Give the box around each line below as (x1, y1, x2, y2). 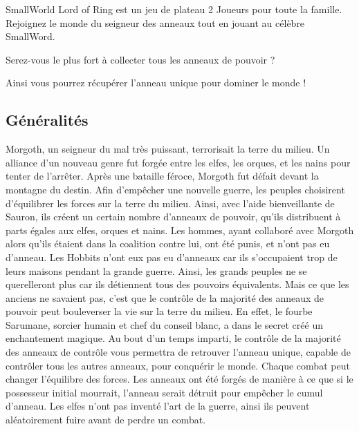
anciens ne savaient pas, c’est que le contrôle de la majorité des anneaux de (6, 290, 324, 305)
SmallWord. (6, 29, 55, 44)
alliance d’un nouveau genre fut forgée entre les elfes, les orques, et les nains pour (6, 155, 351, 169)
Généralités (6, 109, 89, 131)
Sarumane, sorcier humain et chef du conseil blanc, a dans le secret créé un (6, 317, 323, 332)
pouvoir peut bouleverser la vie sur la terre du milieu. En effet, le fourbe (6, 304, 313, 318)
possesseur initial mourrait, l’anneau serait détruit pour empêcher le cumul (6, 385, 323, 399)
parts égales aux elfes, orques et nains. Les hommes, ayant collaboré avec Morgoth (6, 222, 354, 237)
